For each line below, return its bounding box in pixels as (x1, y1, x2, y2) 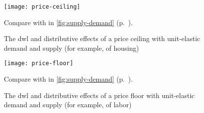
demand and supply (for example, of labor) (4, 99, 132, 110)
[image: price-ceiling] (4, 3, 80, 10)
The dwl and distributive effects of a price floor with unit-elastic (4, 90, 195, 100)
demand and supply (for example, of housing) (4, 42, 139, 53)
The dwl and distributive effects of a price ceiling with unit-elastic (4, 33, 200, 43)
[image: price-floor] (4, 60, 74, 67)
